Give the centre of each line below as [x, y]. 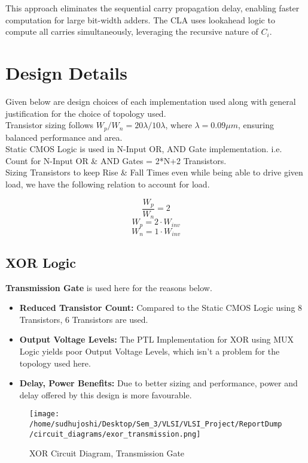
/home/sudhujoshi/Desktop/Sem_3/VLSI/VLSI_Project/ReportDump [156, 424]
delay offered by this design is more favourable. [106, 394]
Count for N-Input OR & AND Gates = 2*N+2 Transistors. [116, 160]
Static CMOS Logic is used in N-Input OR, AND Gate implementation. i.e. [144, 149]
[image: [45, 414]
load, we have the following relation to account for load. [108, 184]
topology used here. [55, 363]
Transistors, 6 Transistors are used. [84, 319]
